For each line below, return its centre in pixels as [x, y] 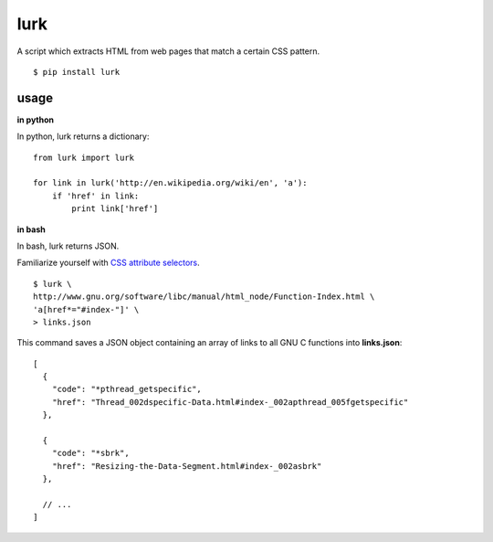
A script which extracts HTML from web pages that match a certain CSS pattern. [168, 51]
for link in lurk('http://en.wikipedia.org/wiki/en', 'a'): [170, 183]
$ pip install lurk [77, 72]
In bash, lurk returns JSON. [68, 246]
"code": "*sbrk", [90, 453]
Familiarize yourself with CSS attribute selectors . [108, 263]
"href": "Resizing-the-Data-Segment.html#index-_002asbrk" [187, 466]
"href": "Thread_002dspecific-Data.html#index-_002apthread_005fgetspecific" [230, 402]
